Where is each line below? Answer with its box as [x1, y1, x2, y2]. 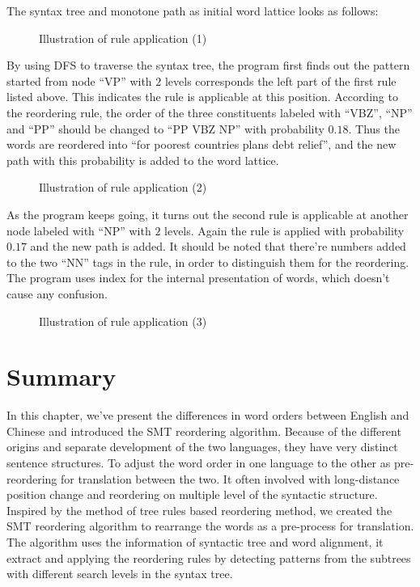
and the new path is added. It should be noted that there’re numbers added [30, 238, 406, 255]
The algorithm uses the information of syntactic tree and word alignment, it [6, 533, 384, 550]
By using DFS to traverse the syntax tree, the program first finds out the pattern [6, 57, 410, 74]
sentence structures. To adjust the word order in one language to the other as [6, 454, 391, 471]
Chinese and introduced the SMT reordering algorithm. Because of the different [6, 422, 401, 439]
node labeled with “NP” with [6, 222, 151, 239]
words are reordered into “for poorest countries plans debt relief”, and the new [6, 136, 397, 153]
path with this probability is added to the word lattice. [6, 151, 279, 168]
